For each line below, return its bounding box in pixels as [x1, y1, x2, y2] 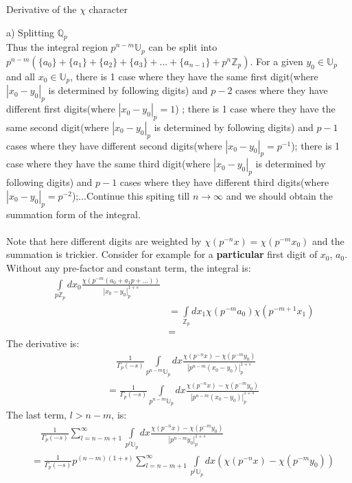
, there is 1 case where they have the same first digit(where [70, 69, 318, 83]
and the [312, 233, 344, 248]
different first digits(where [6, 102, 115, 116]
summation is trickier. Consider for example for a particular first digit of [6, 247, 318, 261]
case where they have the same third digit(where [6, 156, 211, 171]
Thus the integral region [6, 40, 108, 54]
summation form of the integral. [6, 207, 141, 221]
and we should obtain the [226, 188, 333, 202]
